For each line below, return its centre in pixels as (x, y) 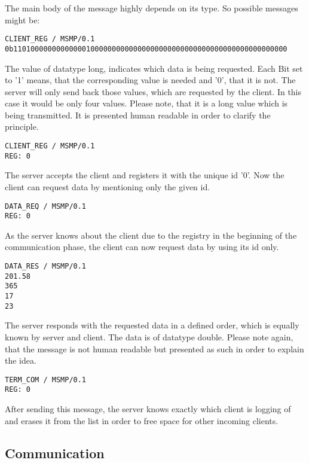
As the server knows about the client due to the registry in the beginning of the (151, 235)
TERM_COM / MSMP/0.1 (46, 380)
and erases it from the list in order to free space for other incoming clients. (142, 420)
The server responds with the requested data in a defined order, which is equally (152, 325)
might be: (22, 19)
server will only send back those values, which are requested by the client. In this (153, 91)
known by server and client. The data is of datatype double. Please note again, (149, 336)
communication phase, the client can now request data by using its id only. (142, 247)
